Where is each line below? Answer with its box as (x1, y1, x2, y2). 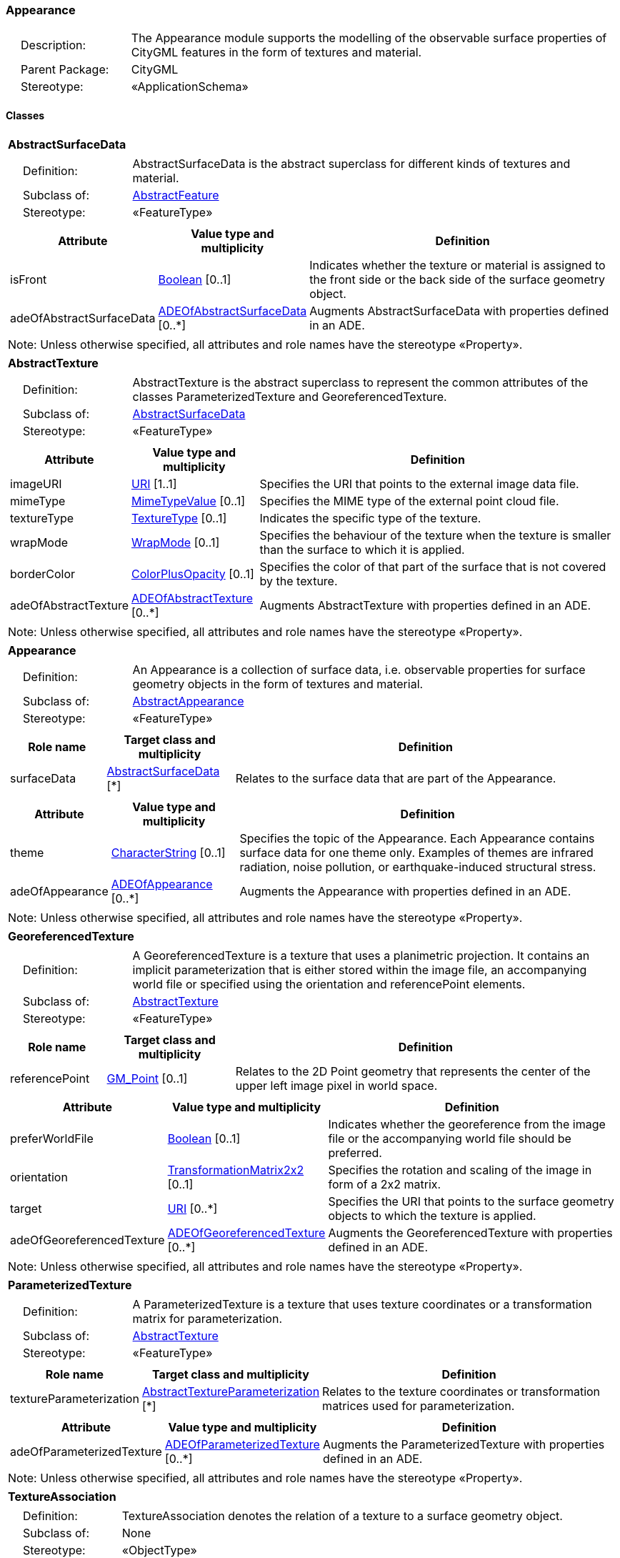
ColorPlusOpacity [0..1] (131, 566, 254, 581)
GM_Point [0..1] (106, 1071, 188, 1086)
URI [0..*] (167, 1201, 218, 1216)
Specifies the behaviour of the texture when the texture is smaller (259, 527, 611, 542)
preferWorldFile (10, 1131, 94, 1146)
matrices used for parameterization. (322, 1398, 515, 1413)
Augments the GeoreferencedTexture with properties (328, 1225, 613, 1240)
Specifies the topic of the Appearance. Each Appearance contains (239, 830, 595, 845)
